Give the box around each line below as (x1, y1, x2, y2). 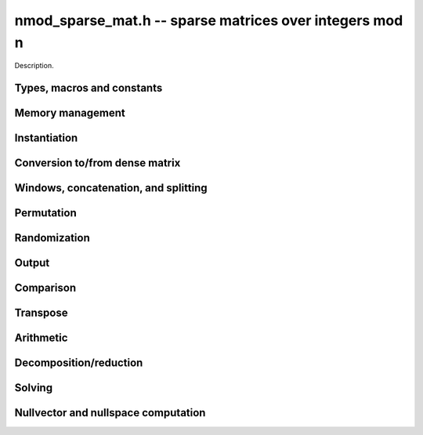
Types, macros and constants (14, 82, 163, 95)
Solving (14, 381, 53, 395)
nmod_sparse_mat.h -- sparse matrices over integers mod (14, 12, 403, 29)
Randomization (14, 231, 90, 245)
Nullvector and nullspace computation (14, 406, 206, 419)
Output (14, 256, 50, 270)
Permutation (14, 206, 78, 219)
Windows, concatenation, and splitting (14, 181, 208, 195)
